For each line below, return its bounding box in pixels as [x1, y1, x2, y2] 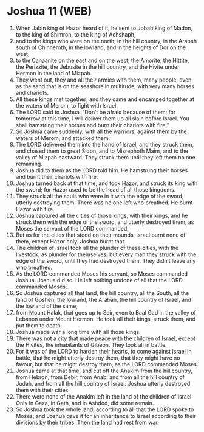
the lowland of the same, [15, 302, 78, 310]
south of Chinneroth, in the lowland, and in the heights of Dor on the [15, 44, 186, 51]
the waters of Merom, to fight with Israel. [15, 102, 118, 109]
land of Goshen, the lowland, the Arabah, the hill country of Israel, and [15, 296, 192, 303]
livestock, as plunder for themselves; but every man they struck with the [15, 251, 197, 258]
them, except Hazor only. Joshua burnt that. [15, 237, 126, 245]
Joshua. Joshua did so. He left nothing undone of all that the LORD [15, 276, 183, 284]
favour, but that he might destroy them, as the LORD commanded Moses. [15, 360, 199, 368]
